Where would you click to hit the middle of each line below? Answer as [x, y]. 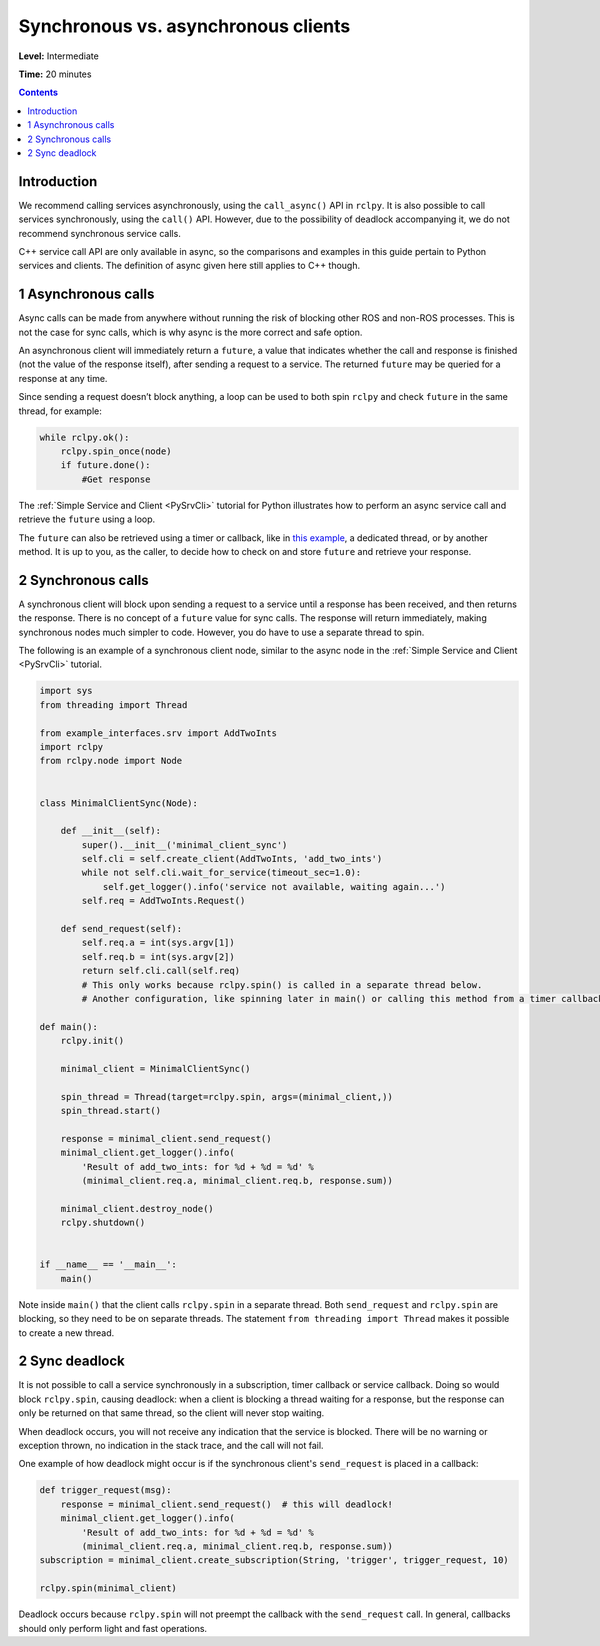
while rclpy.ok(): [84, 437]
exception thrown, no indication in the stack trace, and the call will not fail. [171, 1446]
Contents [38, 92]
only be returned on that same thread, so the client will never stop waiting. [171, 1413]
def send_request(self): [121, 929]
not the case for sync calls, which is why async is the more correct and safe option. [190, 332]
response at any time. [63, 378]
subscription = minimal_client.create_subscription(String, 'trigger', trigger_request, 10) [274, 1560]
